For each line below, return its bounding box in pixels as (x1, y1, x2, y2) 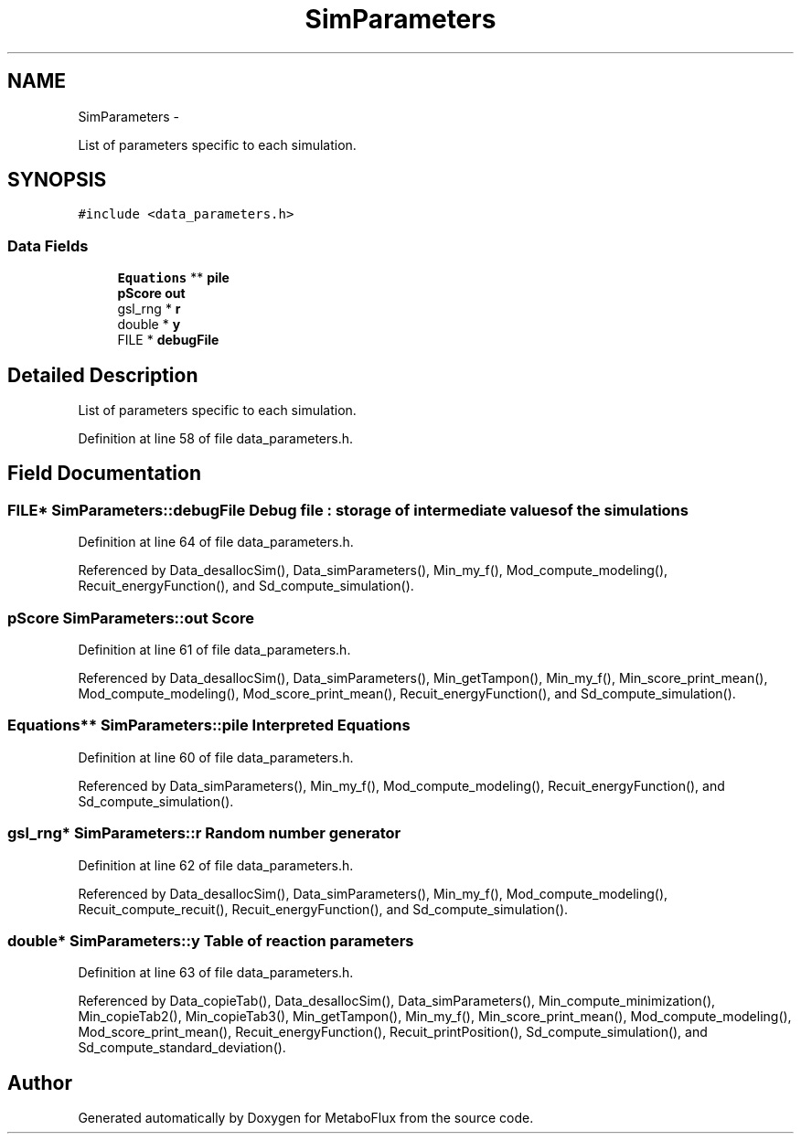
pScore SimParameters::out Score (7, 608, 254, 627)
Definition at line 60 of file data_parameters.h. (78, 749, 354, 765)
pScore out (117, 285, 186, 302)
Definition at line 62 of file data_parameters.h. (78, 857, 354, 873)
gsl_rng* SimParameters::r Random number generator (7, 824, 401, 843)
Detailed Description (7, 363, 198, 387)
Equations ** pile (117, 270, 230, 286)
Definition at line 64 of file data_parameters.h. (78, 534, 354, 550)
